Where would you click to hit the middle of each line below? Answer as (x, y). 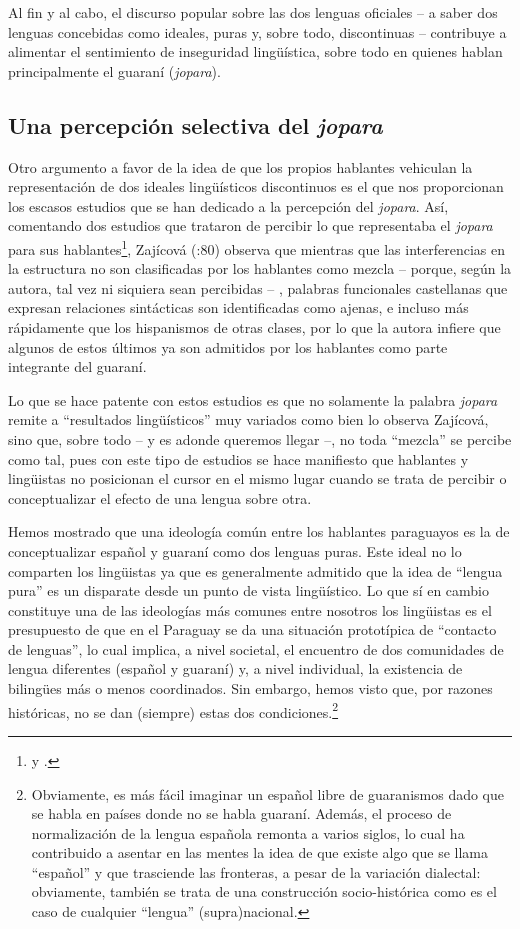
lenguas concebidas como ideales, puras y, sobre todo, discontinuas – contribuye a (257, 31)
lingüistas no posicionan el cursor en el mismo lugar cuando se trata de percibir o (257, 478)
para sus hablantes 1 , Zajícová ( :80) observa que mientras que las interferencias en (256, 247)
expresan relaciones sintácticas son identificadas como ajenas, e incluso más (238, 307)
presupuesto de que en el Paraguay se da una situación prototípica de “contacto (252, 629)
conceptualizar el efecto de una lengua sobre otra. (160, 497)
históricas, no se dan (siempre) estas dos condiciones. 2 (173, 710)
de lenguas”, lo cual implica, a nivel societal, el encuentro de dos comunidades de (256, 648)
